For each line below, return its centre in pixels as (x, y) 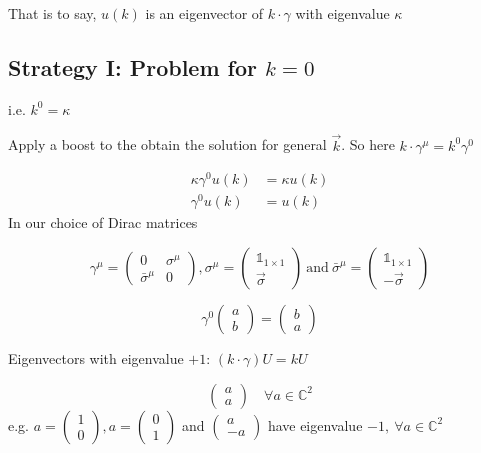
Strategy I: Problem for (132, 66)
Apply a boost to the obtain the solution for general (167, 144)
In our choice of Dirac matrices (103, 222)
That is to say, (52, 13)
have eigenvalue (315, 424)
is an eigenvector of (204, 13)
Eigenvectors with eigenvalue (96, 358)
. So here (368, 144)
